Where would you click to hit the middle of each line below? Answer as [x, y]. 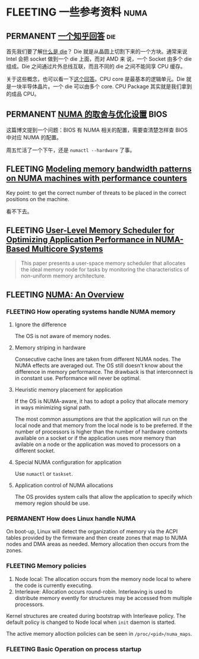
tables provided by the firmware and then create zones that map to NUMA [97, 538]
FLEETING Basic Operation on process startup [74, 649]
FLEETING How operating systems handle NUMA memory [91, 311]
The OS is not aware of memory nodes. [63, 336]
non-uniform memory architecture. [63, 276]
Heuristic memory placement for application [69, 390]
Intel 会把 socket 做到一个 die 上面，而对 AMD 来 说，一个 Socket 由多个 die [99, 59]
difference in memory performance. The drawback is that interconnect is [104, 372]
